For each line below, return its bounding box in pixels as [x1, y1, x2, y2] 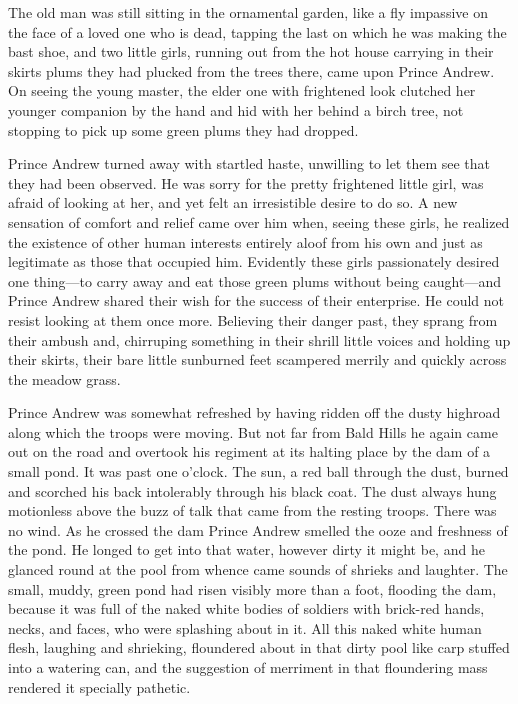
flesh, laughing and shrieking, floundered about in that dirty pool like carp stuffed [8, 637, 510, 658]
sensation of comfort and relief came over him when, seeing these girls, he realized [8, 211, 510, 232]
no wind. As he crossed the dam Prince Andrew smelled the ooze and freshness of [8, 519, 508, 540]
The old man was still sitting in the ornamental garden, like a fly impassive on [8, 2, 488, 22]
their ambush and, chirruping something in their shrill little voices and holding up [8, 329, 511, 350]
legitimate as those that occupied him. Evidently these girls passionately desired [8, 251, 500, 272]
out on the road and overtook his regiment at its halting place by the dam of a [8, 441, 491, 462]
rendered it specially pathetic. [8, 676, 191, 697]
